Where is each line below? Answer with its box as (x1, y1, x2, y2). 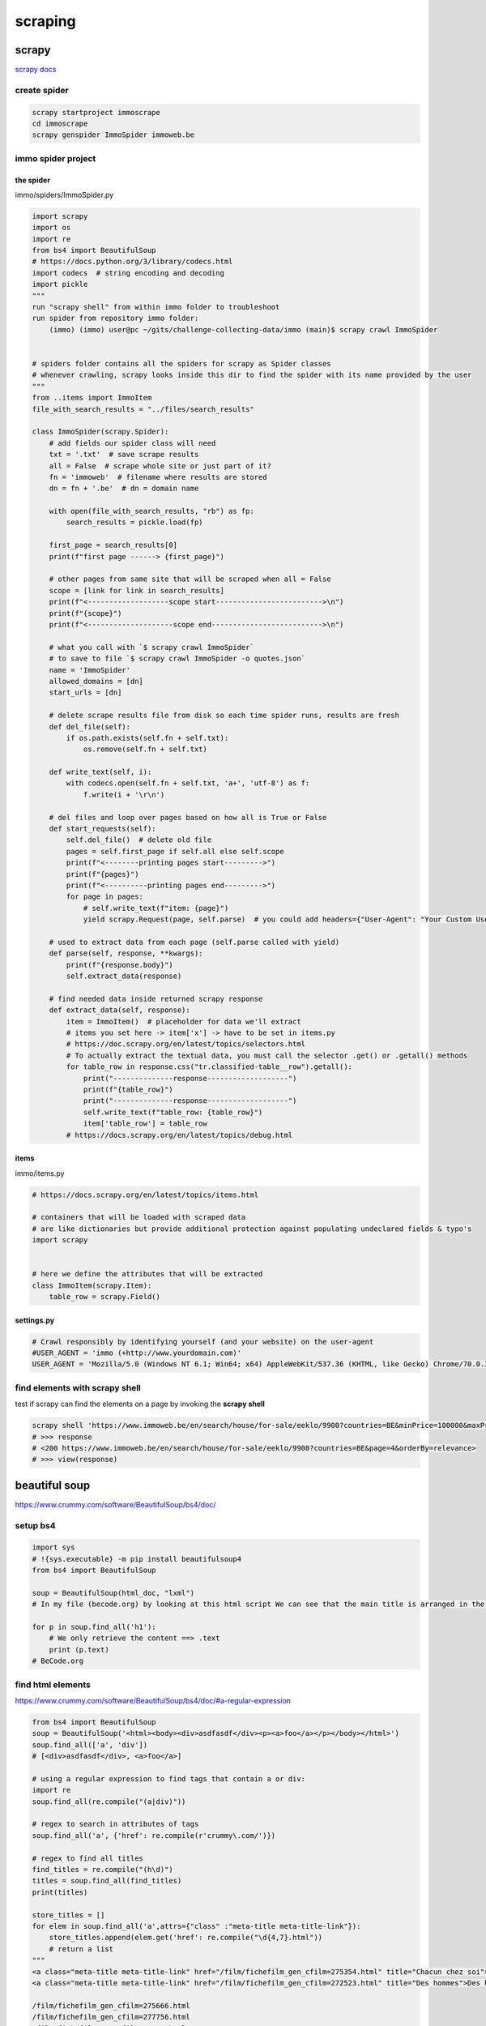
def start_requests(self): (49, 824, 157, 834)
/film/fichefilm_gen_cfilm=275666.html (32, 2001, 190, 2010)
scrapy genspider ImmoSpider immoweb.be (32, 130, 194, 139)
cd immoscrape (32, 119, 88, 128)
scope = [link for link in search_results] (49, 586, 224, 595)
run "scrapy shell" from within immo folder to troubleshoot (32, 302, 280, 312)
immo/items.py (15, 1168, 65, 1178)
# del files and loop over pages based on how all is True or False (49, 813, 327, 822)
